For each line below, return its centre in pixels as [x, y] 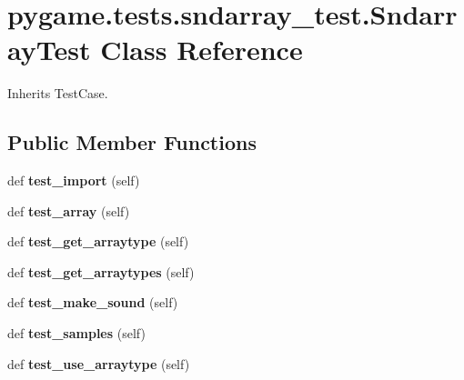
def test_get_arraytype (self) [98, 241]
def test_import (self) [74, 180]
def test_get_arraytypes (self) [101, 271]
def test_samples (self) [76, 333]
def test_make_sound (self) [93, 302]
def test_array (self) [69, 210]
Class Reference [202, 50]
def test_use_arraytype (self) [99, 363]
